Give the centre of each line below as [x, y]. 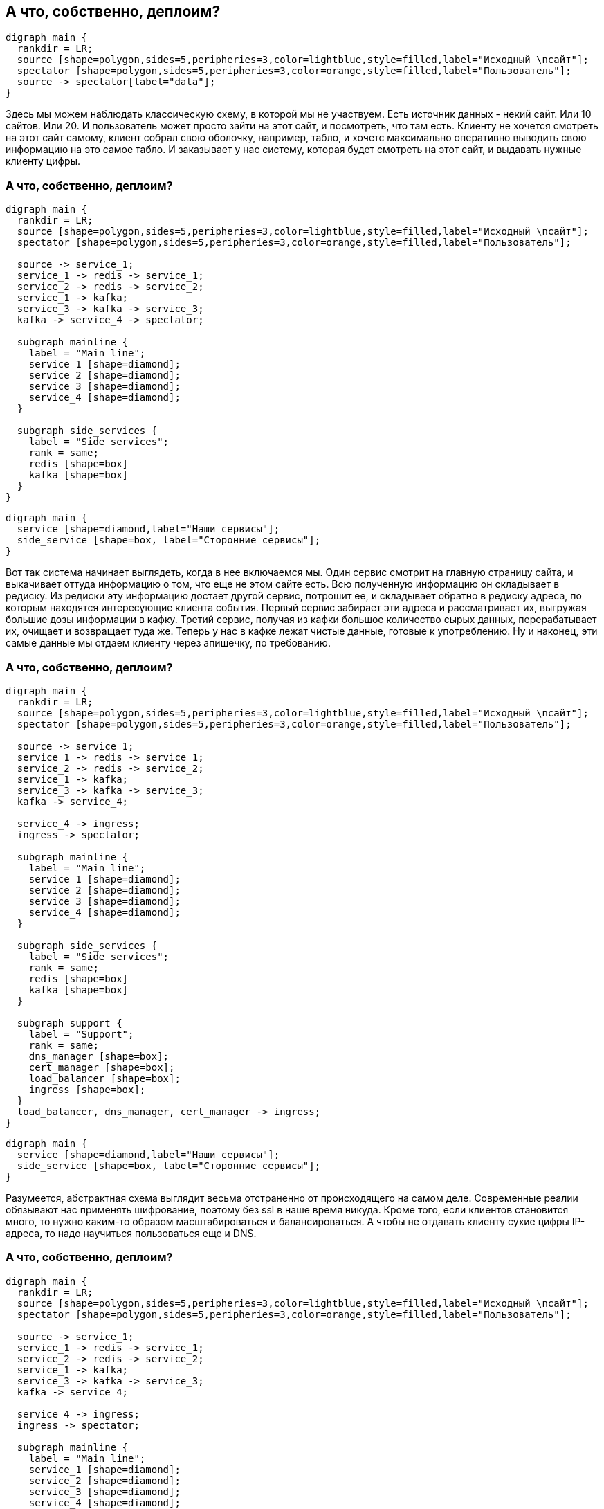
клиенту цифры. [43, 161]
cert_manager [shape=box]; [102, 1067]
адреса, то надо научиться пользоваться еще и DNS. [131, 1233]
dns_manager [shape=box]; [99, 1056]
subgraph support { [70, 1023]
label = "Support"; [81, 1034]
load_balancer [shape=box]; [104, 1078]
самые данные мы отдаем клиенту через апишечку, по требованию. [168, 643]
